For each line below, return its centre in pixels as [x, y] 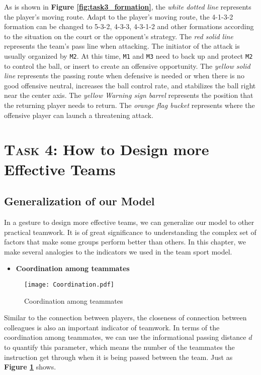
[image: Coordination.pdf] [69, 284]
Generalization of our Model [79, 201]
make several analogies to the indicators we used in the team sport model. [118, 251]
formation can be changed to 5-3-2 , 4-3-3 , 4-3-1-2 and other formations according [129, 26]
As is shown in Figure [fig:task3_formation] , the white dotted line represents [128, 7]
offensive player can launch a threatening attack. [79, 115]
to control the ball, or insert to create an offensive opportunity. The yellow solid [127, 66]
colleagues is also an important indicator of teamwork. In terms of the [112, 327]
